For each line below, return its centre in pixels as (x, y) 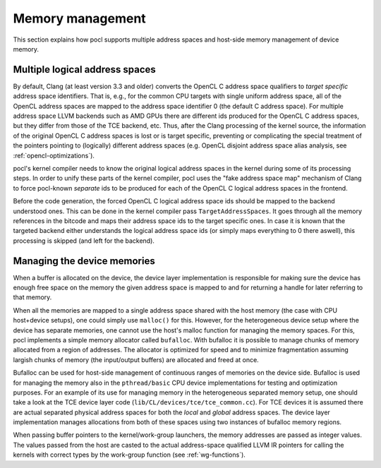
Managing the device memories (84, 261)
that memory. (32, 297)
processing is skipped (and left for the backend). (84, 241)
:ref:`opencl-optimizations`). (54, 155)
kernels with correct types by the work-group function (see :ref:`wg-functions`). (129, 455)
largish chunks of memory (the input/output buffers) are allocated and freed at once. (136, 359)
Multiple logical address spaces (85, 70)
